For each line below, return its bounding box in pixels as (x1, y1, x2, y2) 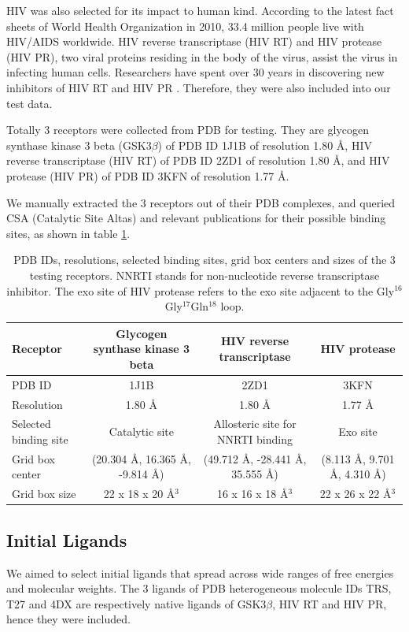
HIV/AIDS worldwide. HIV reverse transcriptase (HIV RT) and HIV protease (6, 33, 382, 50)
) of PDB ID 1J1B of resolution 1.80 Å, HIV (157, 136, 372, 153)
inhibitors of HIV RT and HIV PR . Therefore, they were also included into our (6, 79, 391, 95)
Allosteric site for (213, 415, 297, 432)
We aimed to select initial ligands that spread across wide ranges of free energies (6, 564, 394, 581)
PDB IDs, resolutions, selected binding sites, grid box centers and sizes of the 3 (13, 251, 396, 268)
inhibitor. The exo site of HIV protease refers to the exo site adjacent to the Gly (6, 282, 395, 299)
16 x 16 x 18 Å (216, 485, 289, 502)
